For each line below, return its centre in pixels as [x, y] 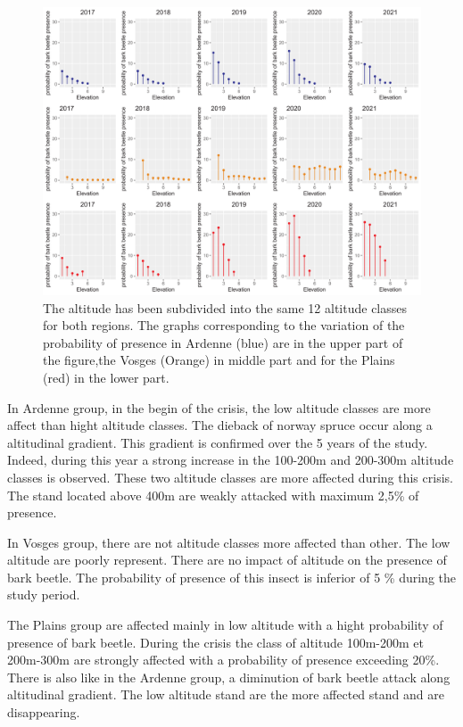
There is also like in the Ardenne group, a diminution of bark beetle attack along [229, 677]
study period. [44, 595]
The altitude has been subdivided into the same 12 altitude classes [225, 307]
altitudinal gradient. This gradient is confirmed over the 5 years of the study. [218, 442]
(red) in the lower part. [106, 377]
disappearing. [44, 712]
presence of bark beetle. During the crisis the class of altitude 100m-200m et [215, 642]
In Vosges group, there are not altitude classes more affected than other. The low [229, 542]
